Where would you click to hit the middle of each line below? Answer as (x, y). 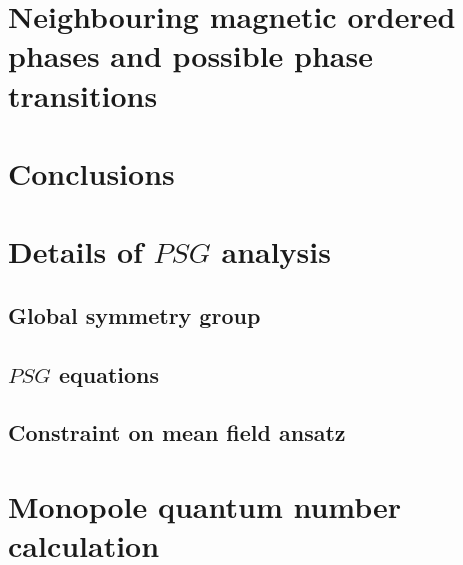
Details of (75, 251)
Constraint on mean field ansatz (177, 432)
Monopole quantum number (205, 506)
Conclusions (91, 172)
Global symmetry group (134, 314)
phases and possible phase (190, 55)
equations (109, 373)
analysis (276, 251)
